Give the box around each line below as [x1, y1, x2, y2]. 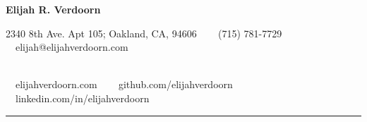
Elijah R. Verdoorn [6, 2, 101, 16]
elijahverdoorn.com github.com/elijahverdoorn [15, 77, 233, 92]
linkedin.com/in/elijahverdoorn [15, 90, 150, 105]
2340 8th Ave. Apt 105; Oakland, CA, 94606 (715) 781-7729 [6, 25, 282, 40]
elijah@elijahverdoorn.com [15, 39, 128, 54]
